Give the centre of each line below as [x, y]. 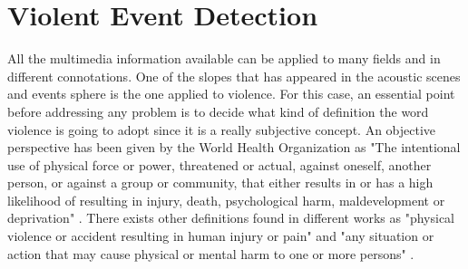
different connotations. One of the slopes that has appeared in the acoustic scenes [234, 76]
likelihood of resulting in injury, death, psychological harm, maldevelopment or [226, 200]
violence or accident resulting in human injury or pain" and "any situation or [221, 236]
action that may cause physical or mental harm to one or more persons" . [211, 253]
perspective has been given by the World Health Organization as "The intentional [234, 147]
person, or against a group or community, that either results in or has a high [220, 183]
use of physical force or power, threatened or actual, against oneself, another [219, 164]
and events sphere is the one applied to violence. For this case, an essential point [231, 94]
